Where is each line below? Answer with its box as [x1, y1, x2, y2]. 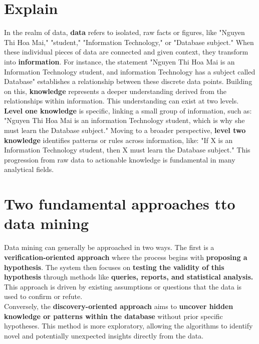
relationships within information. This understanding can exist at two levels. [4, 95, 239, 106]
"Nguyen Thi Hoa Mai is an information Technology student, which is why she [4, 115, 245, 125]
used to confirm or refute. [4, 291, 83, 301]
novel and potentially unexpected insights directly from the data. [4, 330, 204, 340]
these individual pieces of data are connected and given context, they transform [4, 46, 248, 57]
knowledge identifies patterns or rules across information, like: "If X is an [4, 134, 233, 145]
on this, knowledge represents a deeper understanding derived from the [4, 85, 227, 96]
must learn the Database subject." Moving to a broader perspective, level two [4, 125, 246, 135]
